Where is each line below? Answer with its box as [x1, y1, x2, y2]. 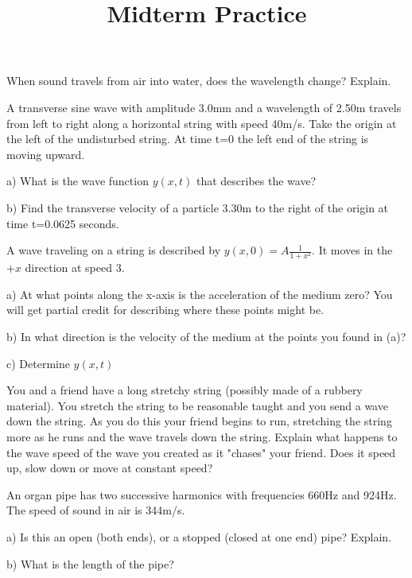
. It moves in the [312, 242, 393, 258]
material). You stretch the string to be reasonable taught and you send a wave [6, 397, 388, 413]
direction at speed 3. [25, 259, 125, 276]
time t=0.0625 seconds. [6, 215, 119, 231]
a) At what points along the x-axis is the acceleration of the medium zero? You [6, 285, 393, 302]
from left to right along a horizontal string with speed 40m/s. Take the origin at [6, 114, 397, 131]
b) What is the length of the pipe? [6, 555, 174, 572]
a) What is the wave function [6, 173, 149, 189]
